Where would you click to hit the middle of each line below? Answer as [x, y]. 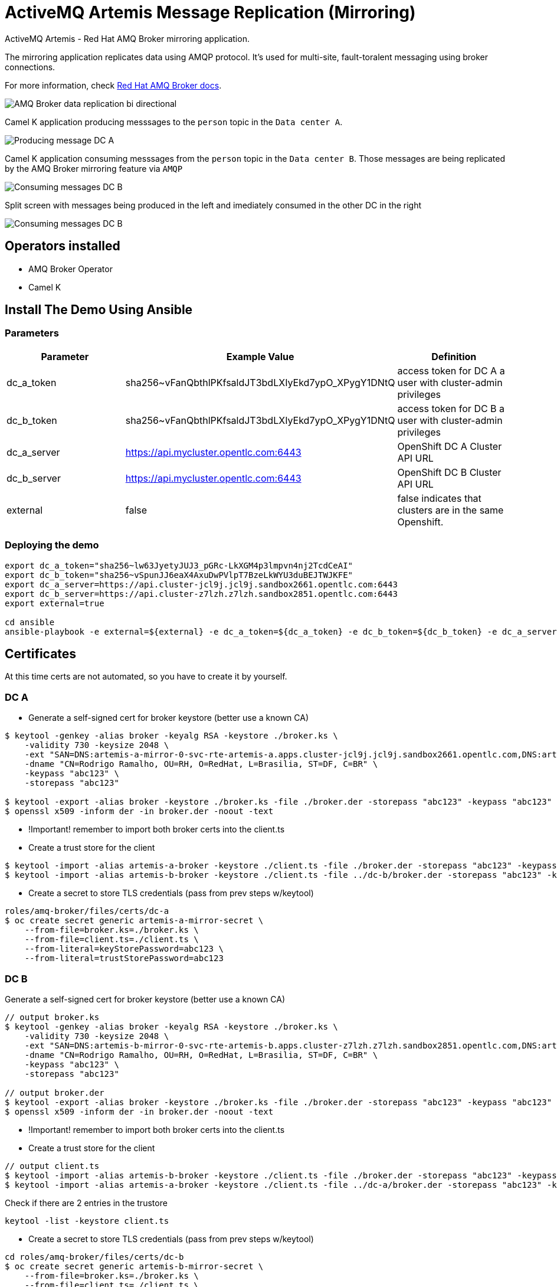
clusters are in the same [450, 510]
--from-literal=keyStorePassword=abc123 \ [124, 949]
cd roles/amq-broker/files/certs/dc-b [94, 1257]
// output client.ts [52, 1166]
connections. [30, 67]
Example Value [260, 356]
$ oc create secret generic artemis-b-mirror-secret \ [134, 1266]
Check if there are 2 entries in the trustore [86, 1203]
